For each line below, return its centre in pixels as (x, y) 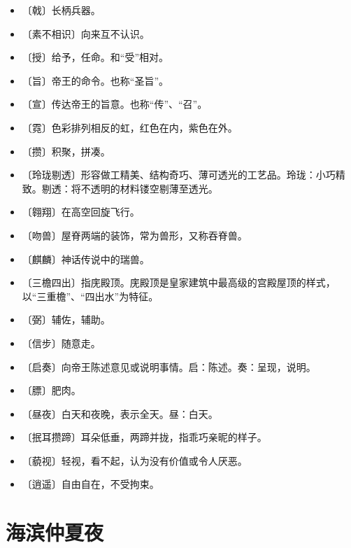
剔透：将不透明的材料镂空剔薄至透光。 (130, 188)
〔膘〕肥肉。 (51, 390)
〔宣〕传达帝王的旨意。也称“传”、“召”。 (115, 104)
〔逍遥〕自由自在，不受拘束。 (91, 484)
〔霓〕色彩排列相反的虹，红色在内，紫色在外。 (130, 127)
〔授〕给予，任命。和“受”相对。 (95, 57)
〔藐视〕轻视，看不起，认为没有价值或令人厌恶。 (135, 460)
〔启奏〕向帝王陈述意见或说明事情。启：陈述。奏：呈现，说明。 (169, 366)
